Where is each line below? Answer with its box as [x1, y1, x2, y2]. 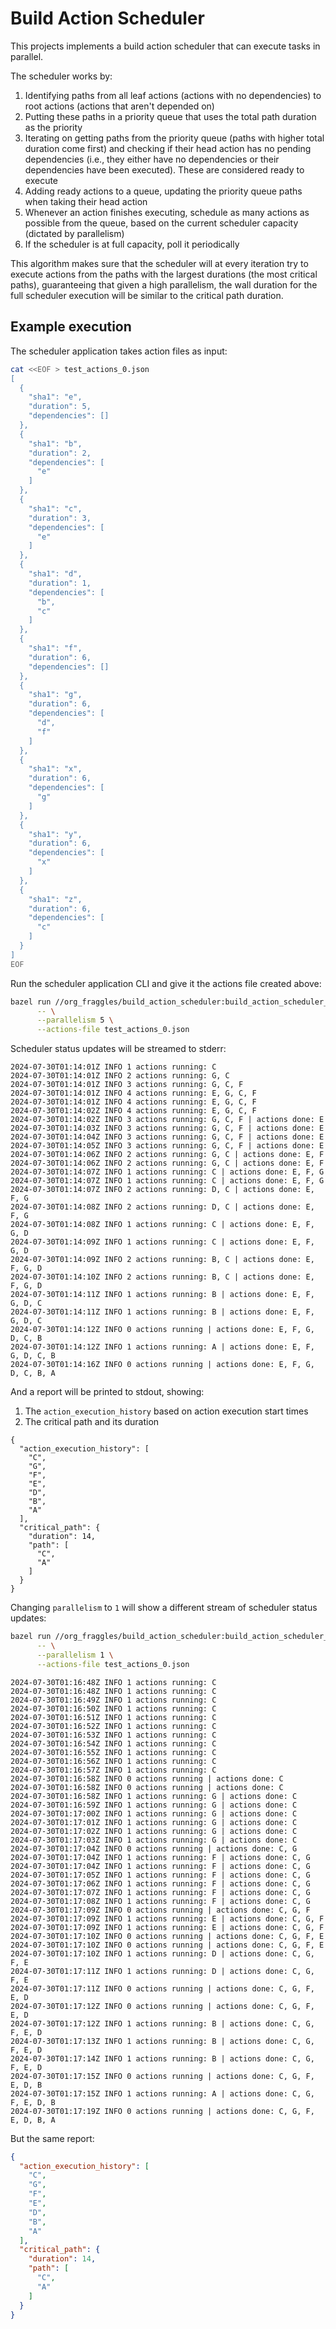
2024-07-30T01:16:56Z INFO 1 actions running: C [10, 1756, 217, 1766]
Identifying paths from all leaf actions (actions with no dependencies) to [24, 89, 322, 101]
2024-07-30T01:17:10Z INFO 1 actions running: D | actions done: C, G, [10, 1948, 315, 1959]
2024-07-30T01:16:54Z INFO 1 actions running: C [10, 1738, 217, 1749]
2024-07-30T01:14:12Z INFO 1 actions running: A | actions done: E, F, [10, 1342, 315, 1352]
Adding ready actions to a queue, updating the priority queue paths [24, 185, 303, 197]
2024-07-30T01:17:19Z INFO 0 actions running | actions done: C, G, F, [10, 2106, 315, 2116]
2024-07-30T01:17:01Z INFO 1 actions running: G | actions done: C [10, 1817, 298, 1827]
